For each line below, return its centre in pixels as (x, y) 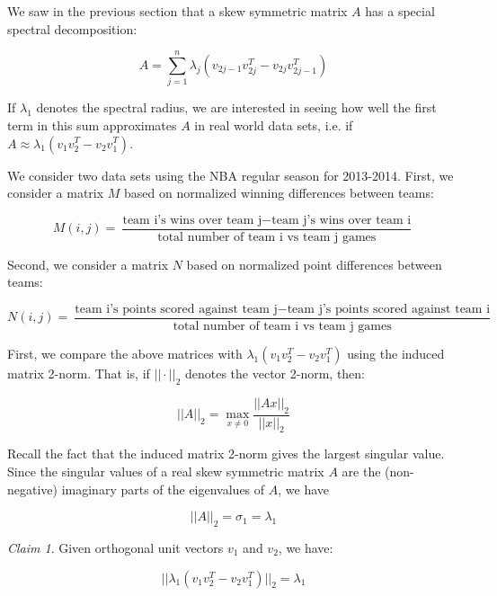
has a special (400, 11)
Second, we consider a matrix (88, 264)
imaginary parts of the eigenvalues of (163, 489)
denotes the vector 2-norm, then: (275, 373)
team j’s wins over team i (342, 220)
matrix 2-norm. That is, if (79, 373)
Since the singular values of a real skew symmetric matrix (166, 471)
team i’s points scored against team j (176, 309)
